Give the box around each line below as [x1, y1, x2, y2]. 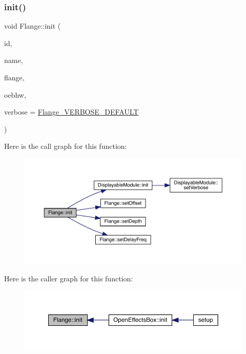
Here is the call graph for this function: [4, 141, 127, 151]
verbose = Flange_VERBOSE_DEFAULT [4, 106, 139, 117]
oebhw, [4, 89, 26, 100]
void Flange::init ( [4, 20, 61, 31]
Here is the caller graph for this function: [4, 273, 133, 283]
